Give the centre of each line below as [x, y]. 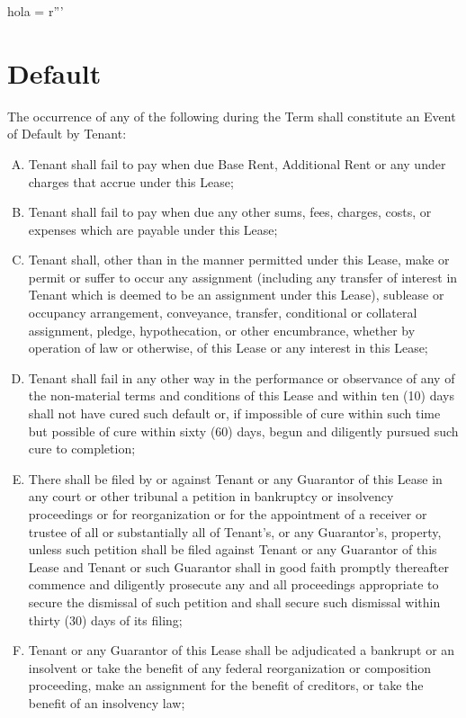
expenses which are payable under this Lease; [153, 229]
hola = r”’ [36, 11]
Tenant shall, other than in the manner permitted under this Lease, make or [239, 260]
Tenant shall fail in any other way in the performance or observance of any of [242, 377]
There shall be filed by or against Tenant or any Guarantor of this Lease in [235, 478]
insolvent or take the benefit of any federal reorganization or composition [229, 667]
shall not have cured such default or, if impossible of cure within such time [234, 413]
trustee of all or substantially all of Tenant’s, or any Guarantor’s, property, [235, 531]
